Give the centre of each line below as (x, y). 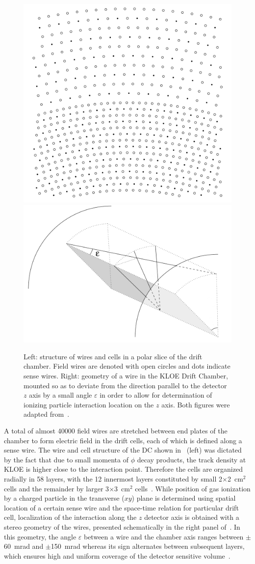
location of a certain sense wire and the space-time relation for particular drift (121, 507)
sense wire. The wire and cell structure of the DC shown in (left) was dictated (123, 450)
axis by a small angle (61, 395)
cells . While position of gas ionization (193, 488)
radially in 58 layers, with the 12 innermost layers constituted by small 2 (113, 479)
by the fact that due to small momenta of (66, 459)
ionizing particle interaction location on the (89, 404)
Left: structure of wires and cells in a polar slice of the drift (113, 356)
